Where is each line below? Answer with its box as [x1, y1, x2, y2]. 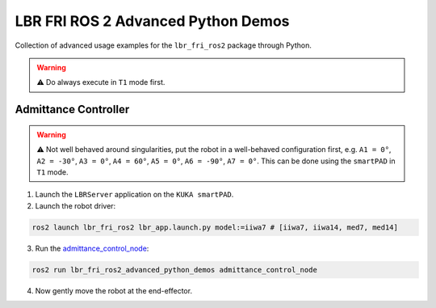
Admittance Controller [15, 103, 130, 116]
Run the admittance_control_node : [35, 243, 149, 253]
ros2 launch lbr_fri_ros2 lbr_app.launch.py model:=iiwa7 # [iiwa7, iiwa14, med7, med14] [31, 222, 399, 232]
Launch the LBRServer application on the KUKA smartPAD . [35, 190, 234, 200]
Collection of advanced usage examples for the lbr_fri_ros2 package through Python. [15, 40, 312, 50]
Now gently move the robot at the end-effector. [35, 285, 193, 295]
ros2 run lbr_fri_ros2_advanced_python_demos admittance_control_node [31, 265, 318, 274]
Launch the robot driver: [35, 200, 116, 210]
